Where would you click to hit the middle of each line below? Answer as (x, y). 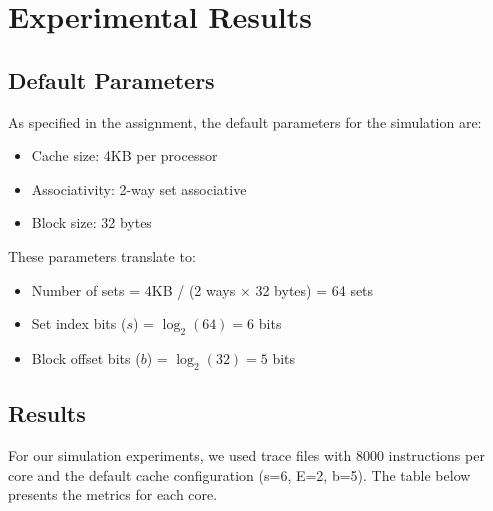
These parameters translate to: (102, 255)
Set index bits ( (79, 323)
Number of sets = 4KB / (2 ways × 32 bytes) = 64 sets (202, 289)
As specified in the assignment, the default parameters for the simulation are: (245, 121)
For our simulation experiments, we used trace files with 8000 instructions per (246, 454)
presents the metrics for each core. (113, 494)
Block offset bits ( (86, 357)
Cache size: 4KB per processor (124, 155)
